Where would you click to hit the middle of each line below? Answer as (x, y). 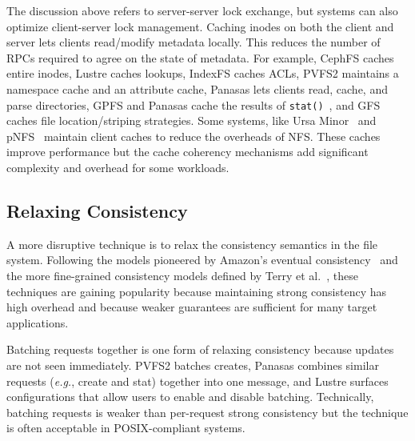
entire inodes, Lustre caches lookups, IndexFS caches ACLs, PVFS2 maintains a (203, 73)
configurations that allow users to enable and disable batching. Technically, (190, 397)
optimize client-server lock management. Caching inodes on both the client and (200, 26)
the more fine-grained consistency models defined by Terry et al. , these (182, 275)
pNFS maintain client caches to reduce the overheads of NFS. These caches (194, 136)
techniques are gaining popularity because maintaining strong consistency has (197, 291)
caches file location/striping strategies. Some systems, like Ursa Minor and (192, 120)
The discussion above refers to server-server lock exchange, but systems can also (202, 10)
